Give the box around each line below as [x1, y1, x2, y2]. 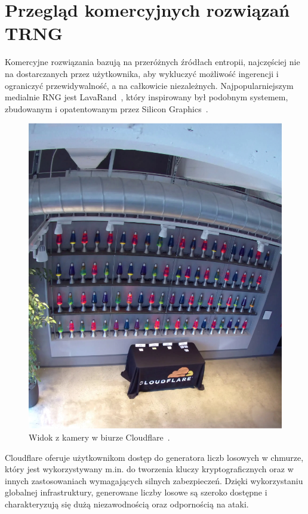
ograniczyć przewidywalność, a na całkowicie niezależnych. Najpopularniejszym [5, 79, 294, 91]
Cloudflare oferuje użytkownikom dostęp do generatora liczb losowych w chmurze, [5, 451, 304, 463]
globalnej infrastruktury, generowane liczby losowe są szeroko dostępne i [5, 486, 267, 498]
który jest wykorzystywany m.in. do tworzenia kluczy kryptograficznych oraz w [5, 463, 294, 475]
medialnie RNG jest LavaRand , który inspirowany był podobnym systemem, [5, 91, 288, 103]
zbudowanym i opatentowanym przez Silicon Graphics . [5, 102, 208, 115]
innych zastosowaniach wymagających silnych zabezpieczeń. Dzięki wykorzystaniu [5, 474, 303, 487]
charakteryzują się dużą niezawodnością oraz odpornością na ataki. [5, 497, 249, 510]
